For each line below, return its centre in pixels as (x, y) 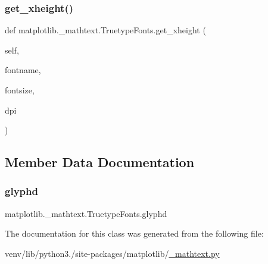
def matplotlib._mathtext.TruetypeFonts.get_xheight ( (105, 30)
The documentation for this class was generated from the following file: (134, 233)
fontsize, (20, 90)
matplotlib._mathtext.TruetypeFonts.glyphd (86, 213)
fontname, (23, 70)
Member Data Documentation (100, 162)
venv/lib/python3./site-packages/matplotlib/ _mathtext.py (112, 253)
